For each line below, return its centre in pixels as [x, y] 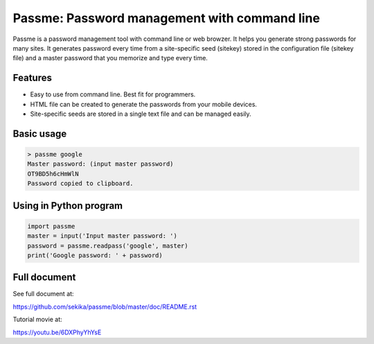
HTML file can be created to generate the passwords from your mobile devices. [144, 104]
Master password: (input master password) [100, 164]
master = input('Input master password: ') [103, 236]
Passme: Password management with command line [166, 18]
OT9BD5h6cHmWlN [53, 174]
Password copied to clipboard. [81, 183]
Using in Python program [68, 206]
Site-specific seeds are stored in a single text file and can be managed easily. [141, 114]
